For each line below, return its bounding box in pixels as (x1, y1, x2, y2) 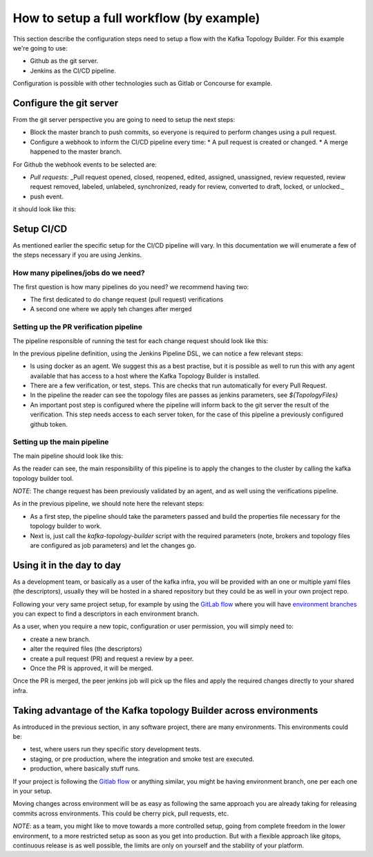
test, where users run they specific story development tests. (30, 745, 202, 753)
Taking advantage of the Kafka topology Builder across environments (12, 704, 318, 716)
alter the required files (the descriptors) (30, 645, 142, 653)
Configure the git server (12, 97, 119, 109)
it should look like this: (12, 205, 76, 214)
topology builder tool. (12, 474, 74, 482)
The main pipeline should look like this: (12, 452, 124, 460)
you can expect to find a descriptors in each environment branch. (12, 609, 200, 618)
